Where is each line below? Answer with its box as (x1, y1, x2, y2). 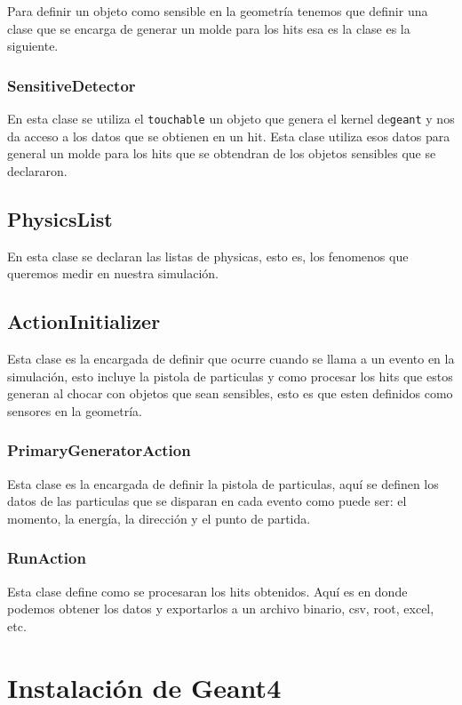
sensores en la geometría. (7, 401, 142, 420)
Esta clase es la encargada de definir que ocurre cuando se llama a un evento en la (7, 349, 455, 368)
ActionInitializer (7, 308, 161, 335)
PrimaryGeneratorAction (7, 439, 191, 461)
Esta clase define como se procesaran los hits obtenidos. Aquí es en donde (7, 581, 408, 600)
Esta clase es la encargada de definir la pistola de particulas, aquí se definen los (7, 474, 439, 493)
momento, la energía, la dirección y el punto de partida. (7, 509, 311, 527)
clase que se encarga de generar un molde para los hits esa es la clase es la (7, 19, 410, 37)
